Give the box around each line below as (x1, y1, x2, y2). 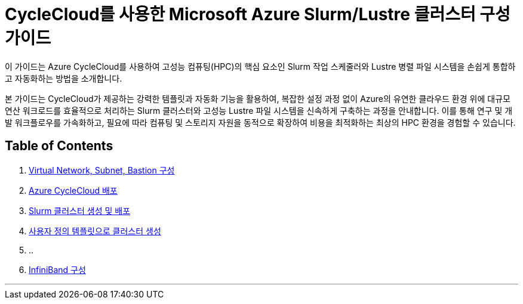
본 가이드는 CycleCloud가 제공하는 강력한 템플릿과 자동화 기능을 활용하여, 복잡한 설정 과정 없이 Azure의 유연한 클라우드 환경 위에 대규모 (5, 93, 510, 104)
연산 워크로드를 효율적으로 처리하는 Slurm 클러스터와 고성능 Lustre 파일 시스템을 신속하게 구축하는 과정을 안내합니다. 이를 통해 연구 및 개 (5, 105, 513, 116)
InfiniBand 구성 (29, 264, 86, 275)
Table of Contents (5, 138, 113, 154)
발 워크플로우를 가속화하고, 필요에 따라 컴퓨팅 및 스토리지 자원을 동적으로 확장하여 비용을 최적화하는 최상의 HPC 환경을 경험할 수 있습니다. (5, 117, 516, 128)
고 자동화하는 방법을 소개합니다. (5, 73, 122, 83)
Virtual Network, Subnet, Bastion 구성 (29, 165, 175, 175)
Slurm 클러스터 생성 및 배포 (29, 205, 131, 216)
